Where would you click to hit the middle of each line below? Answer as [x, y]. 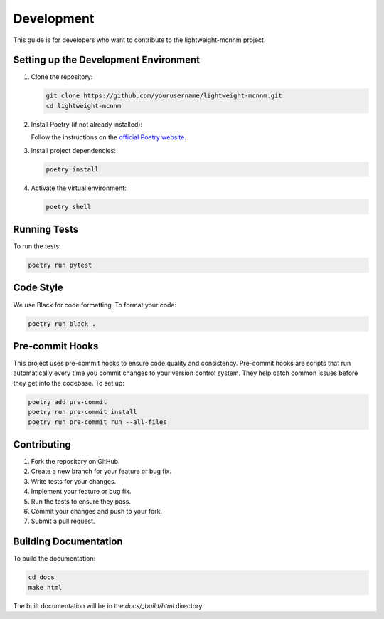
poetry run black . [62, 323]
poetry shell [69, 207]
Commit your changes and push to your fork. [97, 512]
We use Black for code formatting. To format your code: [95, 305]
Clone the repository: [62, 77]
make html [45, 587]
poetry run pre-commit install [83, 412]
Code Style [38, 288]
